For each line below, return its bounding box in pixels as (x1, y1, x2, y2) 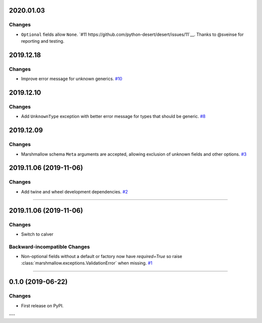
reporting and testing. (21, 38, 65, 44)
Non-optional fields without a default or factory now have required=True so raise (21, 254, 182, 259)
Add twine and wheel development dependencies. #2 (21, 189, 128, 194)
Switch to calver (21, 231, 53, 237)
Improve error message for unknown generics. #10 (21, 76, 122, 82)
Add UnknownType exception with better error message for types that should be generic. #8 (21, 113, 206, 119)
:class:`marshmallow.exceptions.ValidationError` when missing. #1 (21, 260, 153, 266)
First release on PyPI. (21, 303, 64, 308)
